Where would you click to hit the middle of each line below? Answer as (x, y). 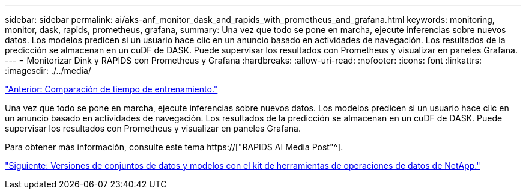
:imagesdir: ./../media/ (48, 71)
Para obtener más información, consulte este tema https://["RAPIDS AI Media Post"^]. (174, 147)
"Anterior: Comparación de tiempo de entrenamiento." (111, 89)
